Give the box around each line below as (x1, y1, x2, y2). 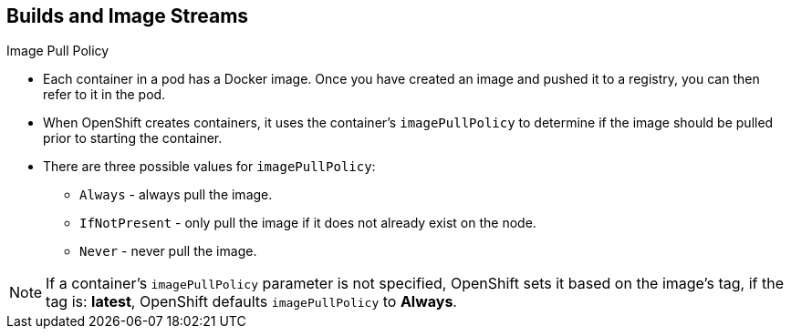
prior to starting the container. (43, 130, 223, 147)
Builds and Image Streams (6, 5, 249, 27)
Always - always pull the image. (79, 187, 273, 203)
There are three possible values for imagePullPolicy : (43, 158, 376, 175)
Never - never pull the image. (79, 243, 257, 260)
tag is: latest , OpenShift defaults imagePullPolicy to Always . (46, 292, 457, 311)
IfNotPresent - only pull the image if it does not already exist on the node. (79, 215, 536, 231)
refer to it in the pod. (43, 87, 166, 103)
